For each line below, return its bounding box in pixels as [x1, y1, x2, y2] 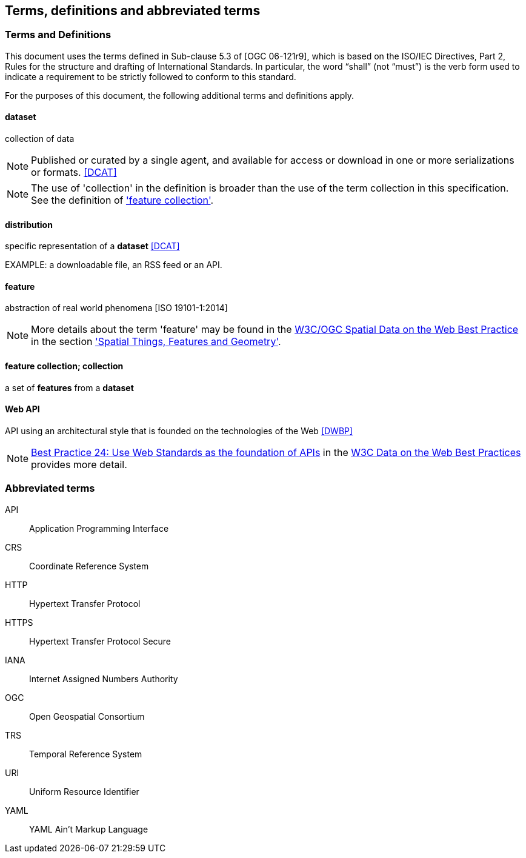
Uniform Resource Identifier [29, 786, 139, 797]
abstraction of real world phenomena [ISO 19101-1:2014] [5, 303, 228, 313]
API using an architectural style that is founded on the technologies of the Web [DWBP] [5, 425, 353, 436]
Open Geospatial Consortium [29, 711, 145, 722]
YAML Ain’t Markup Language [29, 823, 148, 834]
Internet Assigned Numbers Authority [29, 673, 178, 684]
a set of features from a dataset [5, 382, 134, 393]
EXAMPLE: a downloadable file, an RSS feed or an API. [5, 260, 222, 270]
